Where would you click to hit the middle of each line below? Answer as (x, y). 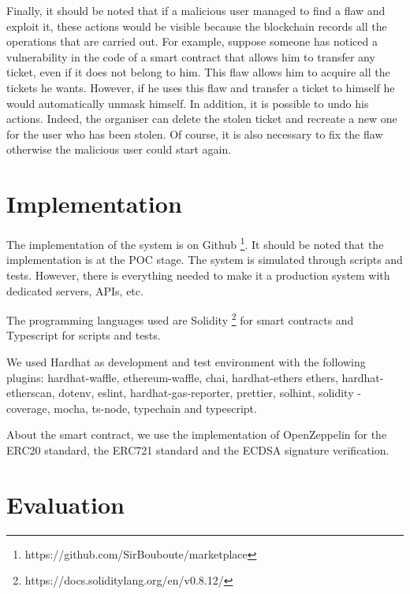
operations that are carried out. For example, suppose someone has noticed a (192, 41)
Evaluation (65, 504)
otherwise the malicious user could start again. (119, 149)
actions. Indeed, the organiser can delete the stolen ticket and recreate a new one (202, 119)
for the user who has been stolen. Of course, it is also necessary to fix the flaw (195, 134)
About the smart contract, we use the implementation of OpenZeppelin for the (197, 434)
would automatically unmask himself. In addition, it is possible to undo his (188, 103)
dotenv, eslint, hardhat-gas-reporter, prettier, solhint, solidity (206, 393)
